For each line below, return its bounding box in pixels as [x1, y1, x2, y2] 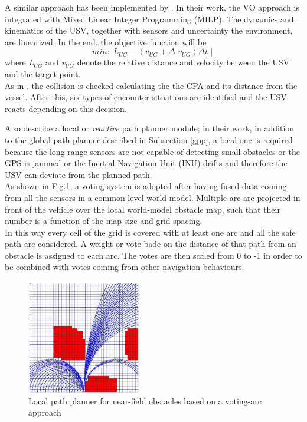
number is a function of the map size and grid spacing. [5, 215, 203, 227]
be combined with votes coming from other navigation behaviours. [5, 261, 244, 273]
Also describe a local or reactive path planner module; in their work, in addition [5, 122, 295, 134]
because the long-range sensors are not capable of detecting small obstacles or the [5, 145, 300, 157]
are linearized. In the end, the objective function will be [5, 35, 207, 48]
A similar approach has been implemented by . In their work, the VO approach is [5, 1, 299, 13]
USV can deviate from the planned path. [5, 168, 152, 180]
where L [5, 56, 34, 68]
